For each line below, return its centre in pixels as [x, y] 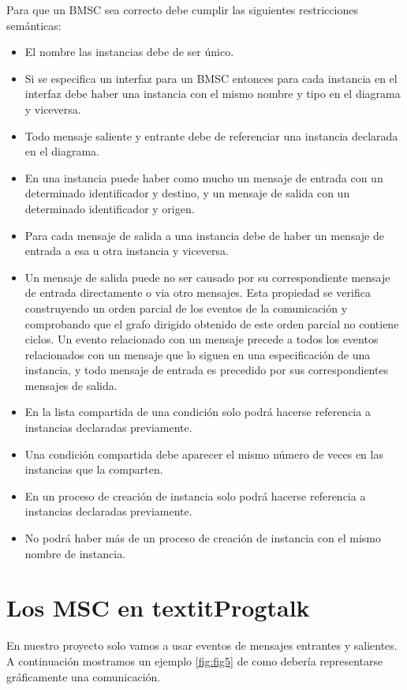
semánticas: [34, 25]
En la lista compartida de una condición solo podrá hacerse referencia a [198, 412]
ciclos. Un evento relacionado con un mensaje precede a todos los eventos [202, 339]
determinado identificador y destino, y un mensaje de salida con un [187, 193]
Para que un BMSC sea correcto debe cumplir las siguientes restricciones [182, 9]
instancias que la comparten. [94, 469]
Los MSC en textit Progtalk [158, 607]
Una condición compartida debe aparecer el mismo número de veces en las [204, 454]
